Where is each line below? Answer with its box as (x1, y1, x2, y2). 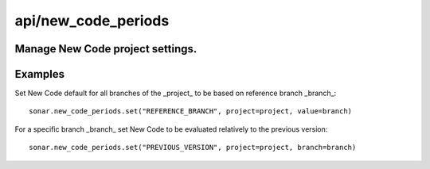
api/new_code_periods (14, 12, 170, 29)
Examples (14, 67, 65, 81)
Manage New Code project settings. (14, 42, 197, 56)
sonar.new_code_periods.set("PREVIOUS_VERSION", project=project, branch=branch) (29, 143, 357, 152)
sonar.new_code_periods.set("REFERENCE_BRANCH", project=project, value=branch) (29, 107, 353, 116)
